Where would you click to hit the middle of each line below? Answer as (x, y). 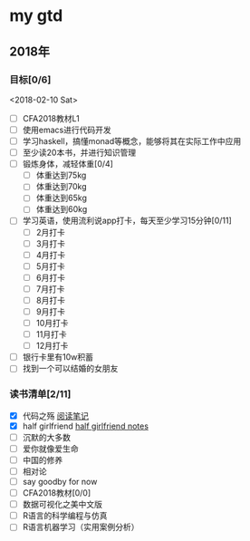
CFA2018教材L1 (51, 118)
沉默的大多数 (46, 437)
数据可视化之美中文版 (62, 505)
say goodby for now (60, 481)
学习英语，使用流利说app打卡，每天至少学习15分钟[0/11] (127, 221)
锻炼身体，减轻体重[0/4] (67, 164)
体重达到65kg (62, 198)
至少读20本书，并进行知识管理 (79, 153)
